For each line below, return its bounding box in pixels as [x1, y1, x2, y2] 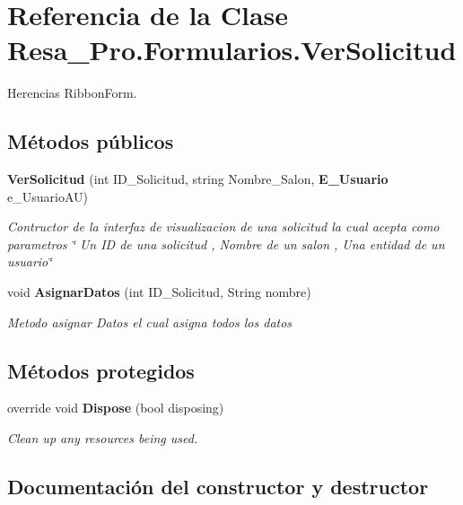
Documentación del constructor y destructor [7, 473, 429, 501]
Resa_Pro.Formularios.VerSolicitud [7, 31, 457, 68]
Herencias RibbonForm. [7, 83, 137, 102]
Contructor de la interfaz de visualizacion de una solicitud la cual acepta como [7, 217, 440, 236]
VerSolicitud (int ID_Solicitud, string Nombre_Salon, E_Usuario [7, 170, 389, 188]
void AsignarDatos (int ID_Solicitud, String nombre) [7, 283, 311, 301]
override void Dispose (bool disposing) [7, 398, 224, 417]
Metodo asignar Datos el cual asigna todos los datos [7, 312, 293, 331]
